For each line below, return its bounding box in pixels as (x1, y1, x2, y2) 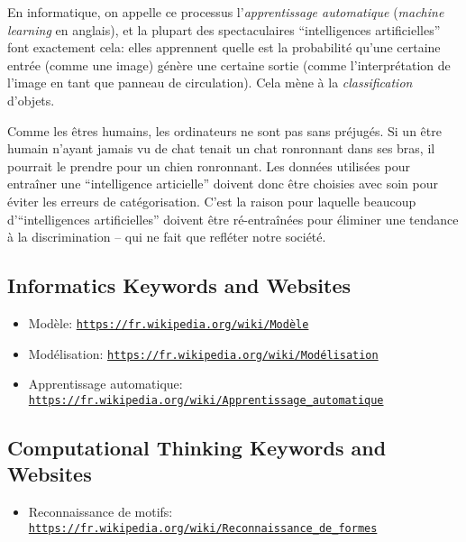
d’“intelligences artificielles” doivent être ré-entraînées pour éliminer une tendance (7, 209, 459, 228)
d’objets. (7, 90, 55, 109)
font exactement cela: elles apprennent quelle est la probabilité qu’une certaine (7, 38, 441, 57)
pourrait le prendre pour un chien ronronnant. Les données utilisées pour (7, 156, 410, 175)
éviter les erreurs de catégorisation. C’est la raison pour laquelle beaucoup (7, 191, 416, 210)
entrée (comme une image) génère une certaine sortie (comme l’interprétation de (7, 55, 451, 74)
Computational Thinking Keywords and (7, 433, 387, 461)
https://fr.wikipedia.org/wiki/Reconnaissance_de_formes (28, 521, 378, 535)
